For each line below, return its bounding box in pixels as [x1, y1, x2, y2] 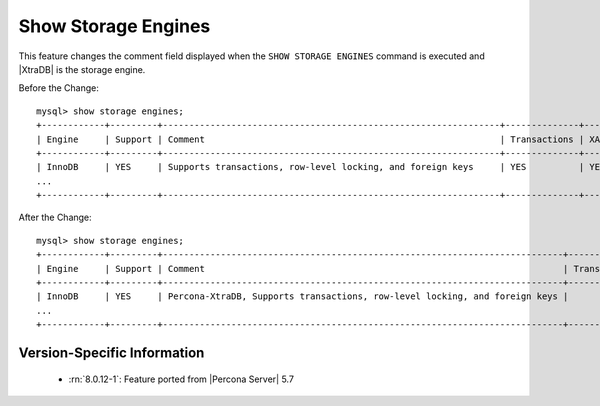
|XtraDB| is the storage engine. [18, 63, 146, 75]
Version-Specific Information [18, 345, 205, 361]
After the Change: [18, 211, 92, 224]
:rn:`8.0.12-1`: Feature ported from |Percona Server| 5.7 [68, 373, 295, 385]
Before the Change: [18, 82, 100, 94]
